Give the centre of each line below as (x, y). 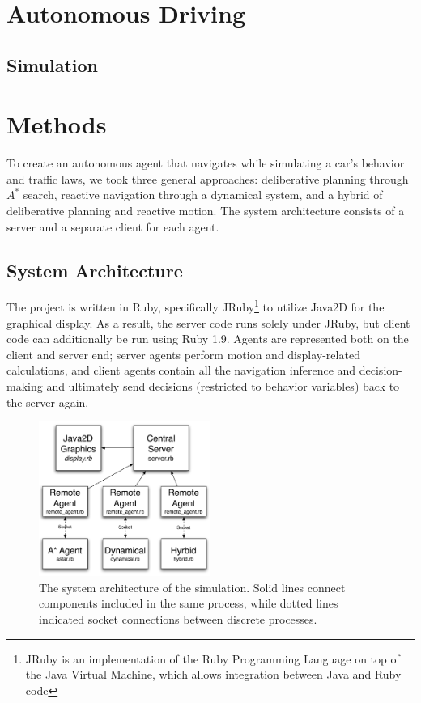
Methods (57, 124)
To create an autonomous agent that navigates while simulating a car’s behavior (206, 163)
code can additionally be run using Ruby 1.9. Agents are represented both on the (208, 339)
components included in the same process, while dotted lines (189, 603)
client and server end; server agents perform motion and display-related (183, 354)
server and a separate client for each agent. (113, 226)
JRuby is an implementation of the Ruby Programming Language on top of (213, 658)
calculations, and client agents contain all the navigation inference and (181, 370)
